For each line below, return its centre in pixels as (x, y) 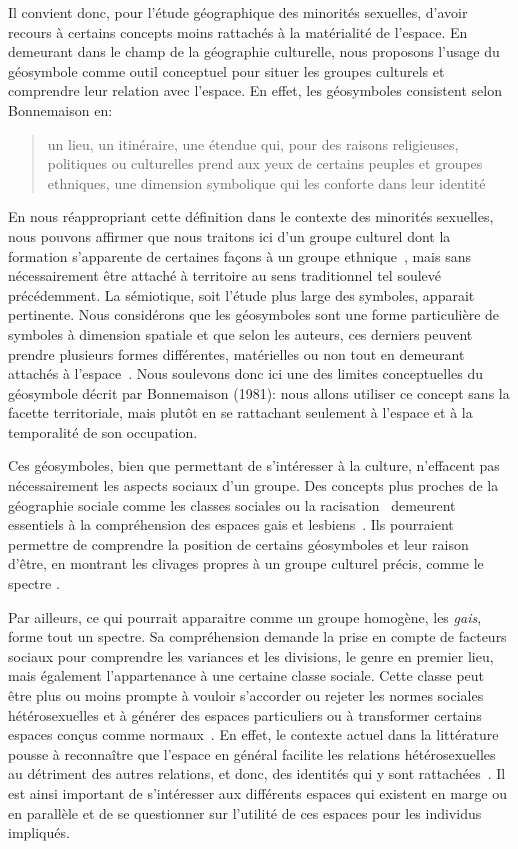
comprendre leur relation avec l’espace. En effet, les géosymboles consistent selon (255, 90)
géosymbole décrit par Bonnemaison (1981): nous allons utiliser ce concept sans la (259, 392)
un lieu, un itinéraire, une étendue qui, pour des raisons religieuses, (253, 143)
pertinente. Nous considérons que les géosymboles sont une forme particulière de (254, 314)
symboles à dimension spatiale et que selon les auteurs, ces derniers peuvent (240, 333)
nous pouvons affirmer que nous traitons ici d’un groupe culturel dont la (229, 235)
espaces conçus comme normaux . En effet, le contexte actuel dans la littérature (253, 734)
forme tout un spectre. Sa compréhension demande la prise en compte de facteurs (257, 636)
